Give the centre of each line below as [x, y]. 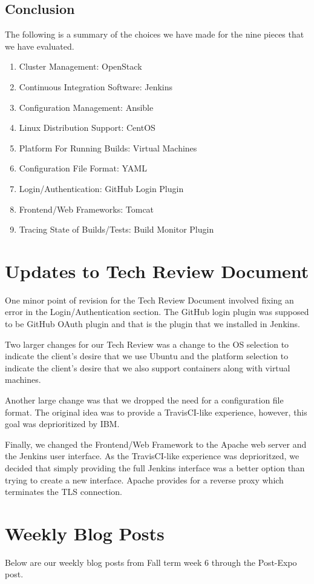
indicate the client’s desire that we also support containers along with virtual [148, 367]
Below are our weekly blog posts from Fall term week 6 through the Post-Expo [151, 562]
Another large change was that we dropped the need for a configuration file [144, 400]
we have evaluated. [40, 46]
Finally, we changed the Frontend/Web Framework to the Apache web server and [156, 444]
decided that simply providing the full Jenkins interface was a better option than [155, 467]
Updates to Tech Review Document [157, 270]
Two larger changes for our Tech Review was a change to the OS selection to [147, 344]
